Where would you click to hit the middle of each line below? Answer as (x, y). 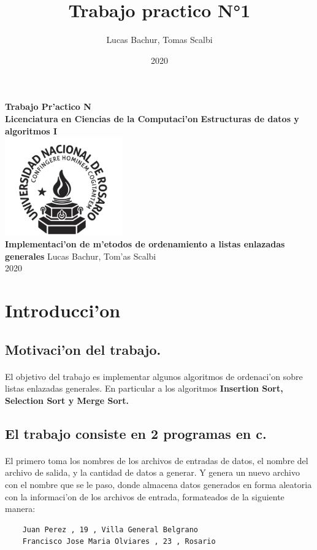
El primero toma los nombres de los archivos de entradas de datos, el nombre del (157, 460)
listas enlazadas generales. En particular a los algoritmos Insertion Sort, (144, 388)
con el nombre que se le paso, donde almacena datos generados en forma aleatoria (158, 485)
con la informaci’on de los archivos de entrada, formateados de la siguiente (145, 496)
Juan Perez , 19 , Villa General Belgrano (110, 529)
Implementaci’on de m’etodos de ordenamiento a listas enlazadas (145, 244)
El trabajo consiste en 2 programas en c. (136, 433)
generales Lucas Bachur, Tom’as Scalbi (81, 256)
